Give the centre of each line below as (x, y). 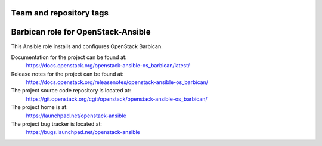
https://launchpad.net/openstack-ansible (76, 116)
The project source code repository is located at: (71, 91)
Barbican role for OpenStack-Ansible (81, 32)
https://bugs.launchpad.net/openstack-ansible (83, 132)
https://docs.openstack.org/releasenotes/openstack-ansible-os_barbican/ (117, 82)
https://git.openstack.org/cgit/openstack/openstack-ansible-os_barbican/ (117, 99)
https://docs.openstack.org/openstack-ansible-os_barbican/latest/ (108, 66)
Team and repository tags (60, 13)
